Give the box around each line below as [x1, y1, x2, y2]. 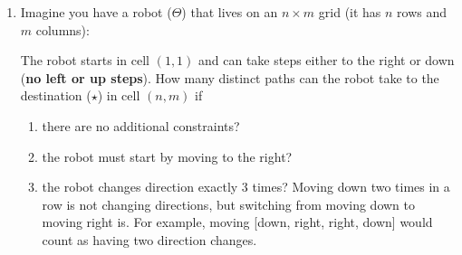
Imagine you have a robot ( [20, 3, 172, 21]
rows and [397, 3, 448, 21]
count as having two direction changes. [42, 230, 257, 249]
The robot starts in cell [20, 51, 149, 70]
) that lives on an [181, 3, 278, 21]
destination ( [20, 86, 91, 105]
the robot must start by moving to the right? [42, 146, 293, 165]
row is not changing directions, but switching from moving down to [42, 194, 416, 213]
